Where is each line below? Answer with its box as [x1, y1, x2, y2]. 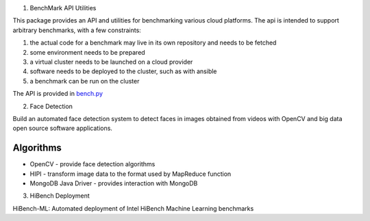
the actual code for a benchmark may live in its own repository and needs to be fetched [29, 38, 277, 47]
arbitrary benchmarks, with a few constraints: [12, 26, 142, 34]
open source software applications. [12, 124, 113, 133]
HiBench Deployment [29, 192, 90, 200]
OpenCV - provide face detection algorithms [29, 160, 156, 168]
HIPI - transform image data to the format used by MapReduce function [29, 170, 232, 178]
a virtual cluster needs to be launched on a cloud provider [29, 57, 193, 66]
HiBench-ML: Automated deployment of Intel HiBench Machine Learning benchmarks [12, 204, 254, 212]
